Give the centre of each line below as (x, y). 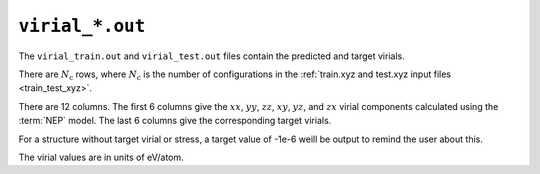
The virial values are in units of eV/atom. (101, 157)
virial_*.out (82, 26)
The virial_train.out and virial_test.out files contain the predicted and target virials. (211, 56)
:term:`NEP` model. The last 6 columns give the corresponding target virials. (175, 121)
